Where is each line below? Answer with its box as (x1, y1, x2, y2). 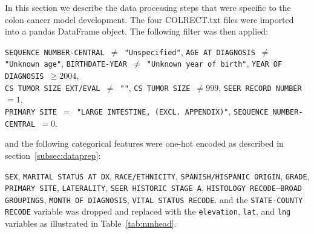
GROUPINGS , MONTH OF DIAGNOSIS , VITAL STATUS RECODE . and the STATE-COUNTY (5, 193, 303, 206)
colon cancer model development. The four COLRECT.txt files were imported (5, 13, 294, 25)
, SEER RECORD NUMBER (218, 81, 302, 93)
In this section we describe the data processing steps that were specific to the (5, 1, 291, 13)
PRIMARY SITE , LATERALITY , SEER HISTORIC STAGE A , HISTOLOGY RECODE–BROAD (5, 181, 303, 194)
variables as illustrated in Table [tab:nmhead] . (5, 217, 177, 230)
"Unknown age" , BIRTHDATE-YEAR (5, 57, 127, 70)
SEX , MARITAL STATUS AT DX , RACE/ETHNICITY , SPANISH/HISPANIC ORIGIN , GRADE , (5, 169, 310, 182)
